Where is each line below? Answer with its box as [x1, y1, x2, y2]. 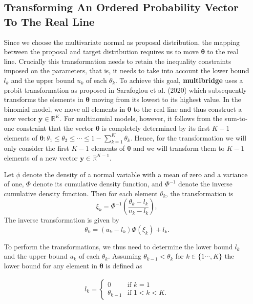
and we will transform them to [133, 143, 225, 153]
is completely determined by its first [102, 122, 210, 133]
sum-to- [225, 113, 248, 123]
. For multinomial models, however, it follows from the [60, 113, 223, 123]
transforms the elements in [4, 94, 84, 104]
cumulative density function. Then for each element [4, 188, 158, 198]
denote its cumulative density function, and [33, 179, 163, 189]
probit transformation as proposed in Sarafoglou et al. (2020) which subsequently [4, 84, 247, 95]
